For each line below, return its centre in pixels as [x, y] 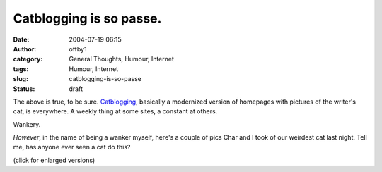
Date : [21, 39]
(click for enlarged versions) [54, 160]
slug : [21, 79]
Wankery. [27, 124]
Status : [24, 89]
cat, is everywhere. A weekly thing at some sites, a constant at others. [115, 111]
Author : [25, 49]
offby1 [78, 49]
